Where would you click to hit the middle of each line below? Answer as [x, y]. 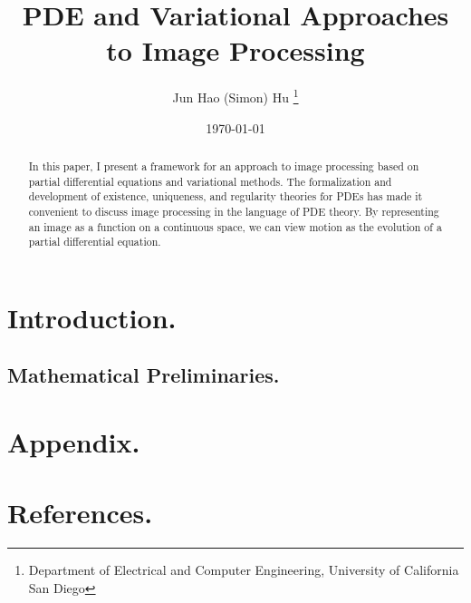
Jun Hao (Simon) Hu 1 [235, 96]
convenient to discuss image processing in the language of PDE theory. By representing [234, 211]
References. [80, 513]
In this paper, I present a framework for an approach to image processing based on [224, 165]
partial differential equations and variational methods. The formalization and [210, 181]
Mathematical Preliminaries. [144, 375]
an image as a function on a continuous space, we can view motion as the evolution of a [235, 226]
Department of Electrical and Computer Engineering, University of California [244, 570]
